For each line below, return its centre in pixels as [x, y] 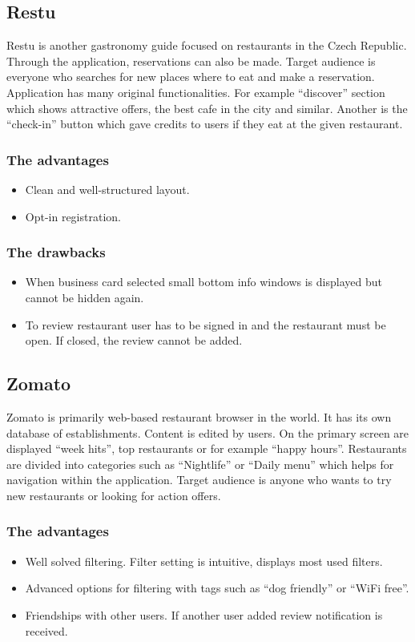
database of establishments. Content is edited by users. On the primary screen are [208, 432]
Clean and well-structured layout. [107, 189]
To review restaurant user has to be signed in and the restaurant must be [205, 324]
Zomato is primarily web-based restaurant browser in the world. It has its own [199, 416]
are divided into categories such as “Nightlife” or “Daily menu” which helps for [200, 464]
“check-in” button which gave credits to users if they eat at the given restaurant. [205, 124]
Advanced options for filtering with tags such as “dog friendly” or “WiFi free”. [217, 588]
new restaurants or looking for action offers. [114, 495]
